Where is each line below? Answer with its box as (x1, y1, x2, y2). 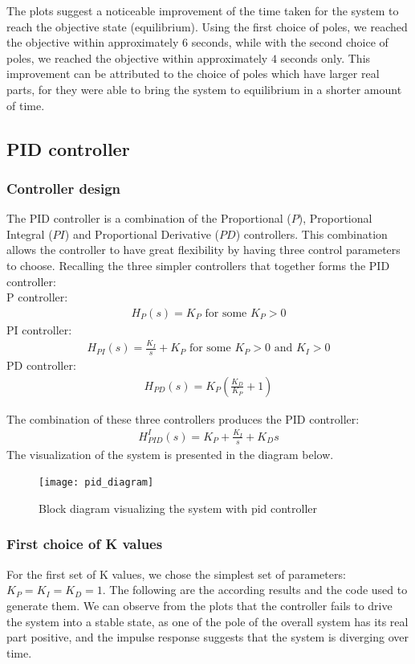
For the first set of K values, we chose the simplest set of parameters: (6, 565, 346, 582)
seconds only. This (280, 49, 371, 66)
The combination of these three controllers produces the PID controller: (6, 410, 360, 427)
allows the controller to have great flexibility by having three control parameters (6, 241, 401, 258)
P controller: (6, 289, 68, 305)
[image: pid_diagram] (39, 477, 154, 489)
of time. (6, 96, 45, 113)
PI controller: (6, 321, 72, 338)
